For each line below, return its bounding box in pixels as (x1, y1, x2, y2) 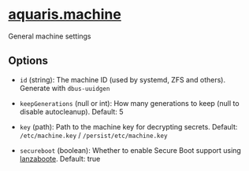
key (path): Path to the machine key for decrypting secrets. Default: (19, 122, 238, 131)
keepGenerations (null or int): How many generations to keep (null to (19, 98, 240, 107)
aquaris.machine (8, 5, 122, 24)
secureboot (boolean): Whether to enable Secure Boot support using (19, 145, 242, 155)
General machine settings (8, 31, 92, 41)
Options (8, 54, 49, 67)
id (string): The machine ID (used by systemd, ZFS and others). (19, 75, 226, 84)
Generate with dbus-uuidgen (19, 83, 110, 93)
